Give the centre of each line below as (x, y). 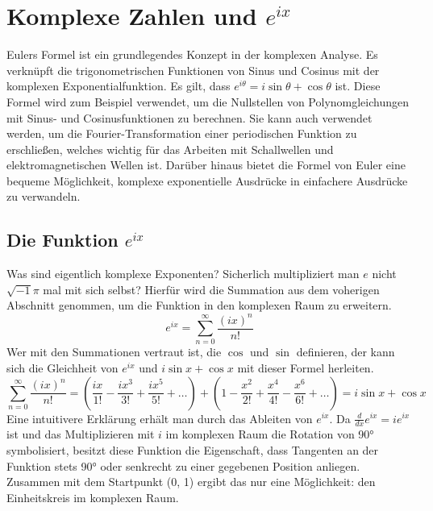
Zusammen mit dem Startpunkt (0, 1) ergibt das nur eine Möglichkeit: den (191, 482)
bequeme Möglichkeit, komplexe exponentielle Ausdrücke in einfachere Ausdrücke (207, 180)
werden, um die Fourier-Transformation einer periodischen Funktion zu (182, 133)
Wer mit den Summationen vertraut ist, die (114, 352)
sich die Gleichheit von (62, 367)
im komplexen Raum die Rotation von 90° (270, 434)
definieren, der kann (346, 352)
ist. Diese (358, 86)
